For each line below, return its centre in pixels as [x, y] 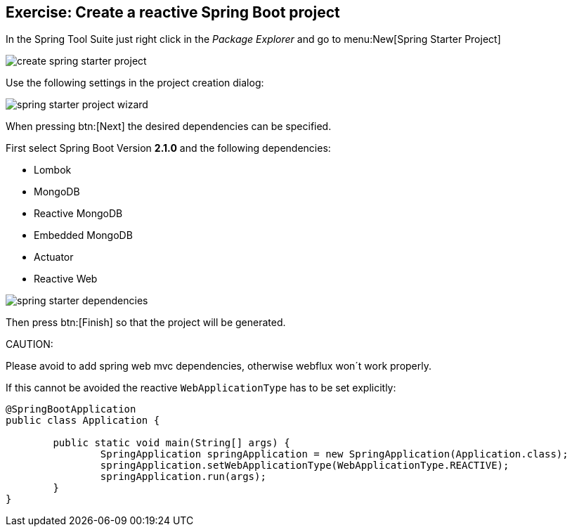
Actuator [54, 257]
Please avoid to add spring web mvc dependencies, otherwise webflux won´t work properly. [219, 366]
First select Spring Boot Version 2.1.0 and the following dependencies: [168, 148]
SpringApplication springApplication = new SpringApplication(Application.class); [334, 454]
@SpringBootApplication [71, 409]
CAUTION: [30, 344]
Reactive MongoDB [78, 214]
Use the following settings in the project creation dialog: [135, 83]
